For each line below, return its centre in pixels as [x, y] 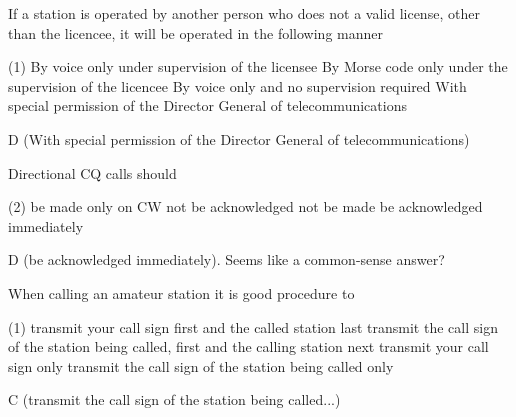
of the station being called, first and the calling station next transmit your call [248, 346]
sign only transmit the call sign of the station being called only [201, 365]
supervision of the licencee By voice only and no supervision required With [237, 85]
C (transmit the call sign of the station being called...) [174, 399]
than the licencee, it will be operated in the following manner [195, 32]
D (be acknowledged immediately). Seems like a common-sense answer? [226, 259]
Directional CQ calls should [92, 172]
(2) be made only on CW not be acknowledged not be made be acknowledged [245, 206]
